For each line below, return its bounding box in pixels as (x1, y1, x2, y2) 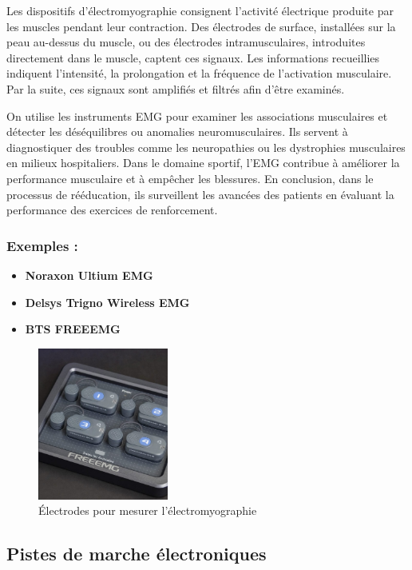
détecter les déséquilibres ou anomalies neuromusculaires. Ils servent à (6, 123, 348, 140)
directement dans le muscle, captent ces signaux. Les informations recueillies (6, 49, 380, 66)
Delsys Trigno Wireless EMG (25, 293, 190, 310)
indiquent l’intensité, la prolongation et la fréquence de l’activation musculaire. (6, 65, 392, 82)
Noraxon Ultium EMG (25, 266, 153, 283)
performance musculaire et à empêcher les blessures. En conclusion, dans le (6, 169, 374, 186)
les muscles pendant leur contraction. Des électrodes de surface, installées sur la (6, 18, 396, 34)
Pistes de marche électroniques (6, 541, 267, 566)
